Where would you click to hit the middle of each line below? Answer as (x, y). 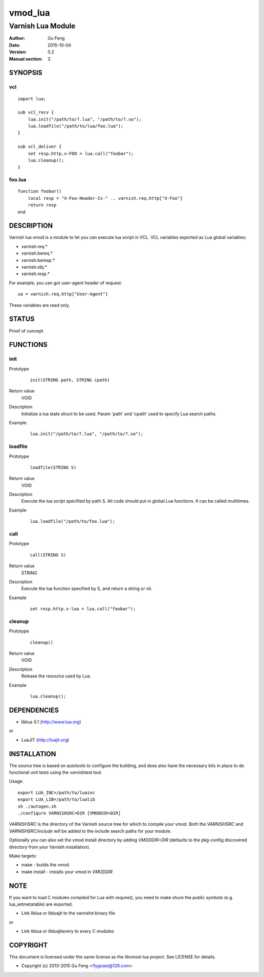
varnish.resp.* (35, 274)
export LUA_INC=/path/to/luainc (56, 792)
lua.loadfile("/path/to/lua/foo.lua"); (76, 126)
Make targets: (23, 856)
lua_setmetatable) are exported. (41, 904)
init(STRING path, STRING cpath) (70, 380)
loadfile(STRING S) (53, 467)
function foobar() (40, 191)
